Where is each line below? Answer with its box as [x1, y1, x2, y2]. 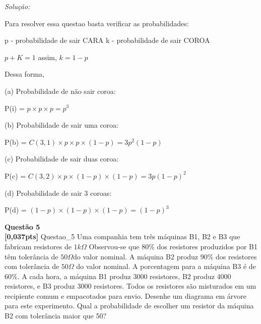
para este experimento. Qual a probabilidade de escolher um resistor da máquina [5, 300, 254, 311]
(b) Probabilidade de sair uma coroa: [5, 120, 118, 130]
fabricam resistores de [5, 241, 72, 251]
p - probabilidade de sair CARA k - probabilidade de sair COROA [5, 35, 210, 45]
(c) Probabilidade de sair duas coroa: [5, 153, 119, 164]
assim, [38, 51, 57, 62]
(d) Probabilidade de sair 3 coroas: [5, 187, 112, 198]
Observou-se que [89, 241, 140, 251]
